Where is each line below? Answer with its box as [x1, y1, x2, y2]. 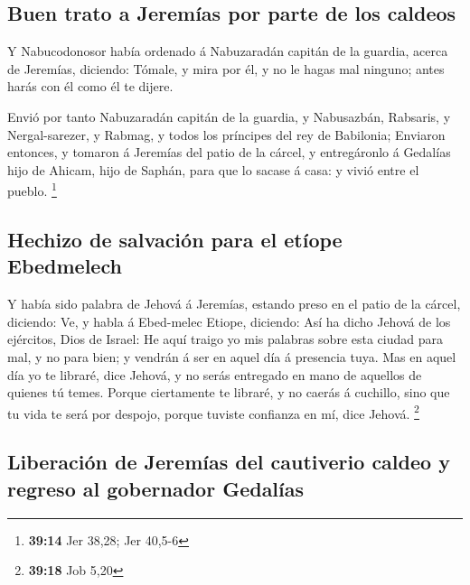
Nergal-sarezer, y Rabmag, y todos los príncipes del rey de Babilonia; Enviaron [7, 125, 446, 144]
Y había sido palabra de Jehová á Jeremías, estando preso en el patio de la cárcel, [7, 294, 461, 313]
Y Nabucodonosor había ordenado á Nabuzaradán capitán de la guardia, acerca [7, 42, 448, 60]
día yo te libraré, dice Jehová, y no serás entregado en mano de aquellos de [7, 365, 422, 384]
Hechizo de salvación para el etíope [7, 226, 343, 253]
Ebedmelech [7, 252, 122, 280]
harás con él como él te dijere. [7, 77, 174, 96]
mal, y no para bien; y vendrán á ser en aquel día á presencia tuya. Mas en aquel [7, 347, 456, 366]
